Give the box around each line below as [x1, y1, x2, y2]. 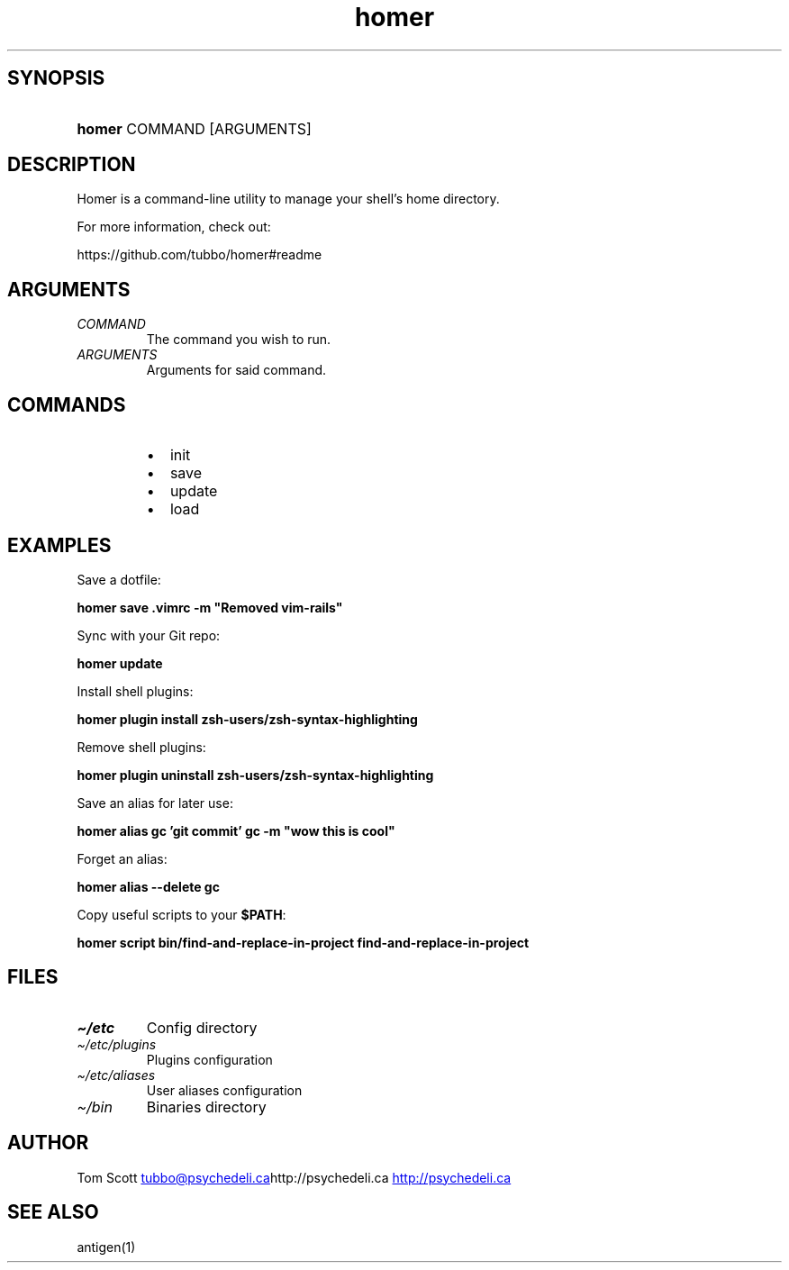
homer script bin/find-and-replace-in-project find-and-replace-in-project [77, 934, 530, 950]
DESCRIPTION [7, 153, 136, 177]
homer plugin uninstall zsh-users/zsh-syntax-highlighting [77, 767, 434, 783]
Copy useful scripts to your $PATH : [77, 906, 286, 922]
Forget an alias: [77, 850, 168, 866]
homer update [77, 655, 163, 671]
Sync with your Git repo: [77, 627, 221, 643]
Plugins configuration [146, 1051, 273, 1067]
